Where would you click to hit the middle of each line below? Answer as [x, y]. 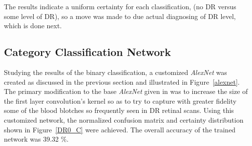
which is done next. [33, 26]
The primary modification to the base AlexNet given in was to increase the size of [126, 91]
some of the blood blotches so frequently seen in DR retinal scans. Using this [119, 110]
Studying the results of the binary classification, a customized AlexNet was [115, 72]
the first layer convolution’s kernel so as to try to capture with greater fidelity [120, 100]
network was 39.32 [31, 139]
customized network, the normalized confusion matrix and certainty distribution [124, 119]
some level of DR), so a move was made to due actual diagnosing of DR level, [120, 16]
